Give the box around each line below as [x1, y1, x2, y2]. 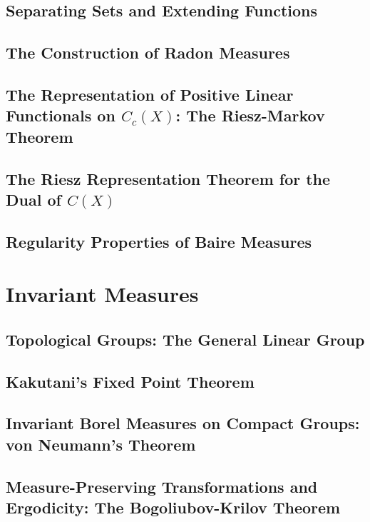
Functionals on [6, 104, 115, 126]
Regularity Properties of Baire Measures [6, 230, 312, 252]
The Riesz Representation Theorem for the [6, 167, 331, 189]
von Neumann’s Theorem [6, 433, 196, 455]
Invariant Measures [6, 279, 199, 308]
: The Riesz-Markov [175, 104, 325, 126]
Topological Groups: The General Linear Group [6, 328, 365, 350]
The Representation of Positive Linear [6, 83, 294, 105]
